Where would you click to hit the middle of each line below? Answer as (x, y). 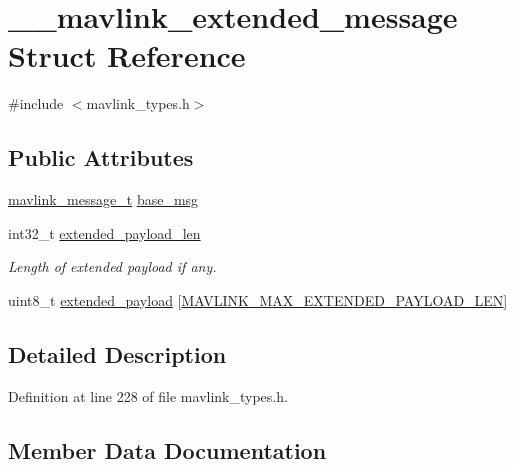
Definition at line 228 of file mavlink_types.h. (148, 395)
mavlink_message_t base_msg (103, 199)
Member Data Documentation (167, 449)
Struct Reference (127, 55)
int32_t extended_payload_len (104, 232)
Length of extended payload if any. (112, 266)
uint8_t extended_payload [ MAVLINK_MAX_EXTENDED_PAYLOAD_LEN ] (258, 299)
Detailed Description (117, 353)
